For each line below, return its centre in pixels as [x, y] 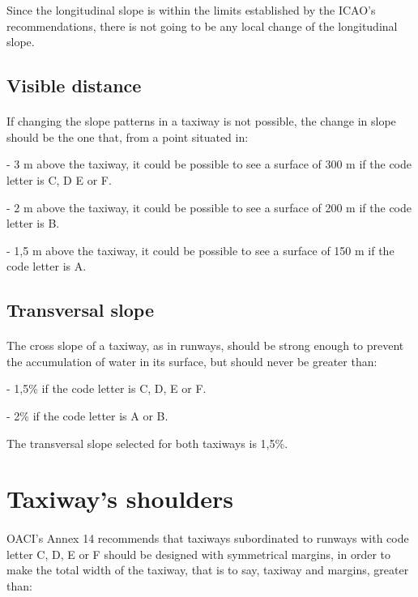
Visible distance [74, 85]
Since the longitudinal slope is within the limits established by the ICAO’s [191, 10]
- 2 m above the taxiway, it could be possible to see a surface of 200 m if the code [209, 207]
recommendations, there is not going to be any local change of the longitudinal [202, 26]
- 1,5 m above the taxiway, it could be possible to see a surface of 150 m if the [200, 250]
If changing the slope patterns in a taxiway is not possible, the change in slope [201, 121]
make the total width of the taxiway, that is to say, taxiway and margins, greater [208, 570]
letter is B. [33, 223]
